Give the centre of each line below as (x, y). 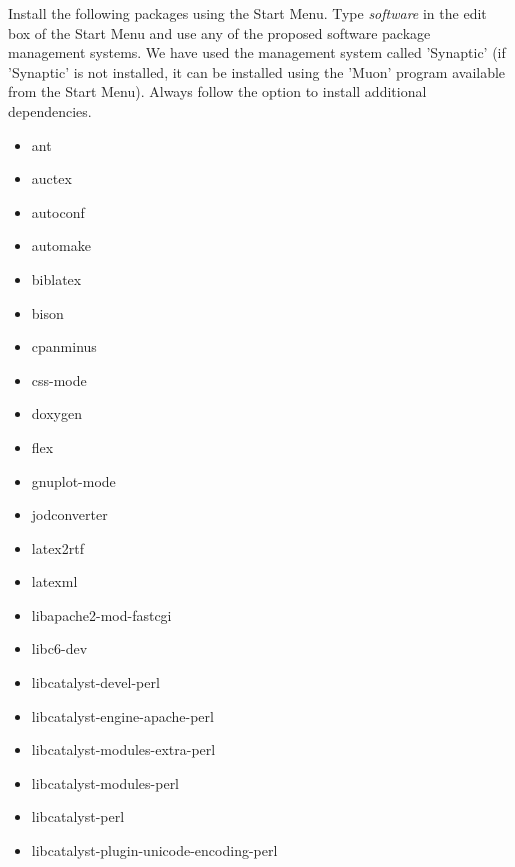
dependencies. (50, 110)
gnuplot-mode (73, 480)
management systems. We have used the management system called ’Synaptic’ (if (257, 52)
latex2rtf (57, 547)
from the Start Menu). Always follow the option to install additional (217, 91)
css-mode (59, 379)
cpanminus (64, 346)
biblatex (56, 278)
